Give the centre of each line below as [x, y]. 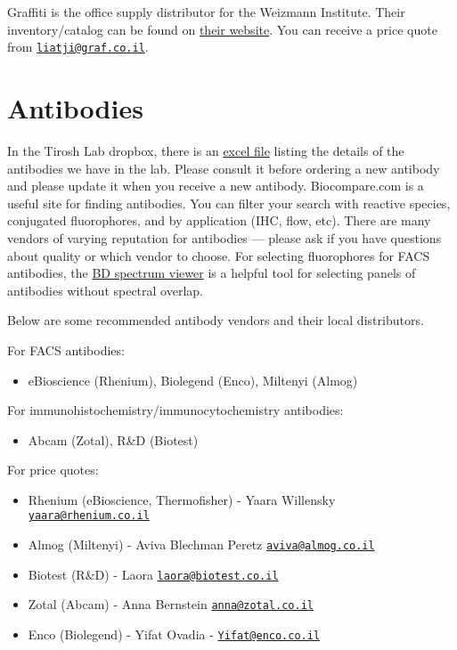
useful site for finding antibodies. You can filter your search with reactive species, [229, 203]
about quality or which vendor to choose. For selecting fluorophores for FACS [219, 255]
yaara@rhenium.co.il [89, 516]
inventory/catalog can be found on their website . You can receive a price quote [222, 29]
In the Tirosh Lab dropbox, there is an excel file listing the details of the [206, 150]
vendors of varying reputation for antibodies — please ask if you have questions [224, 237]
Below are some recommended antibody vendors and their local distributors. [216, 320]
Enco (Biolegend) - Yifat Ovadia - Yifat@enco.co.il [174, 634]
